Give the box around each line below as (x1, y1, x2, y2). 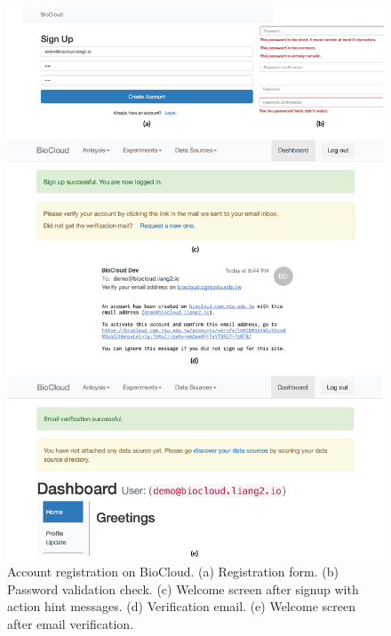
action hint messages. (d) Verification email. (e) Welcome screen (7, 597, 355, 616)
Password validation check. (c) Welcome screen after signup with (7, 579, 359, 598)
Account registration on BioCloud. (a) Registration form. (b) (7, 562, 339, 580)
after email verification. (7, 614, 134, 632)
